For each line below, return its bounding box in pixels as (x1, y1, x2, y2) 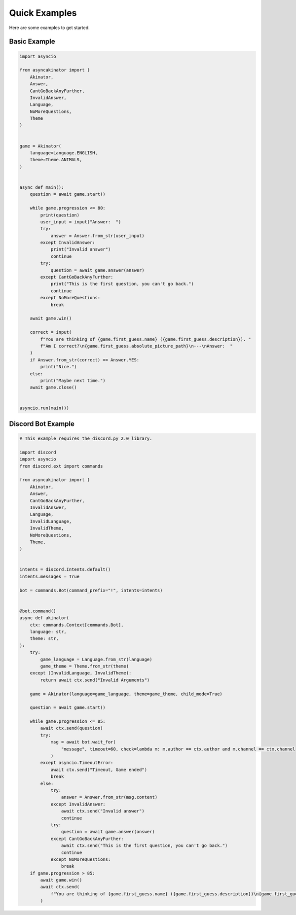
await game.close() (30, 385, 77, 390)
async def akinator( (19, 615, 69, 621)
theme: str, (30, 636, 59, 641)
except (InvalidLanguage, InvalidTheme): (30, 670, 132, 676)
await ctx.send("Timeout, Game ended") (50, 767, 148, 773)
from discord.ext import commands (19, 463, 103, 469)
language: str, (30, 629, 67, 634)
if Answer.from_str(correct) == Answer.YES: (30, 357, 140, 362)
